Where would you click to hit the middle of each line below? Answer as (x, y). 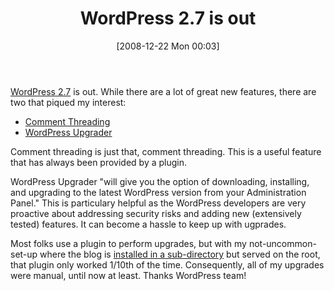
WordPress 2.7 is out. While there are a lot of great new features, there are (163, 91)
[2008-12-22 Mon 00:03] (168, 46)
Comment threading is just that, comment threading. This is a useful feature (166, 151)
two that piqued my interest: (68, 102)
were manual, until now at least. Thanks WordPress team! (128, 275)
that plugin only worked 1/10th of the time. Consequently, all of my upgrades (167, 264)
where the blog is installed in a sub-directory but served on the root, (180, 254)
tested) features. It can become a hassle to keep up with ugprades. (148, 224)
